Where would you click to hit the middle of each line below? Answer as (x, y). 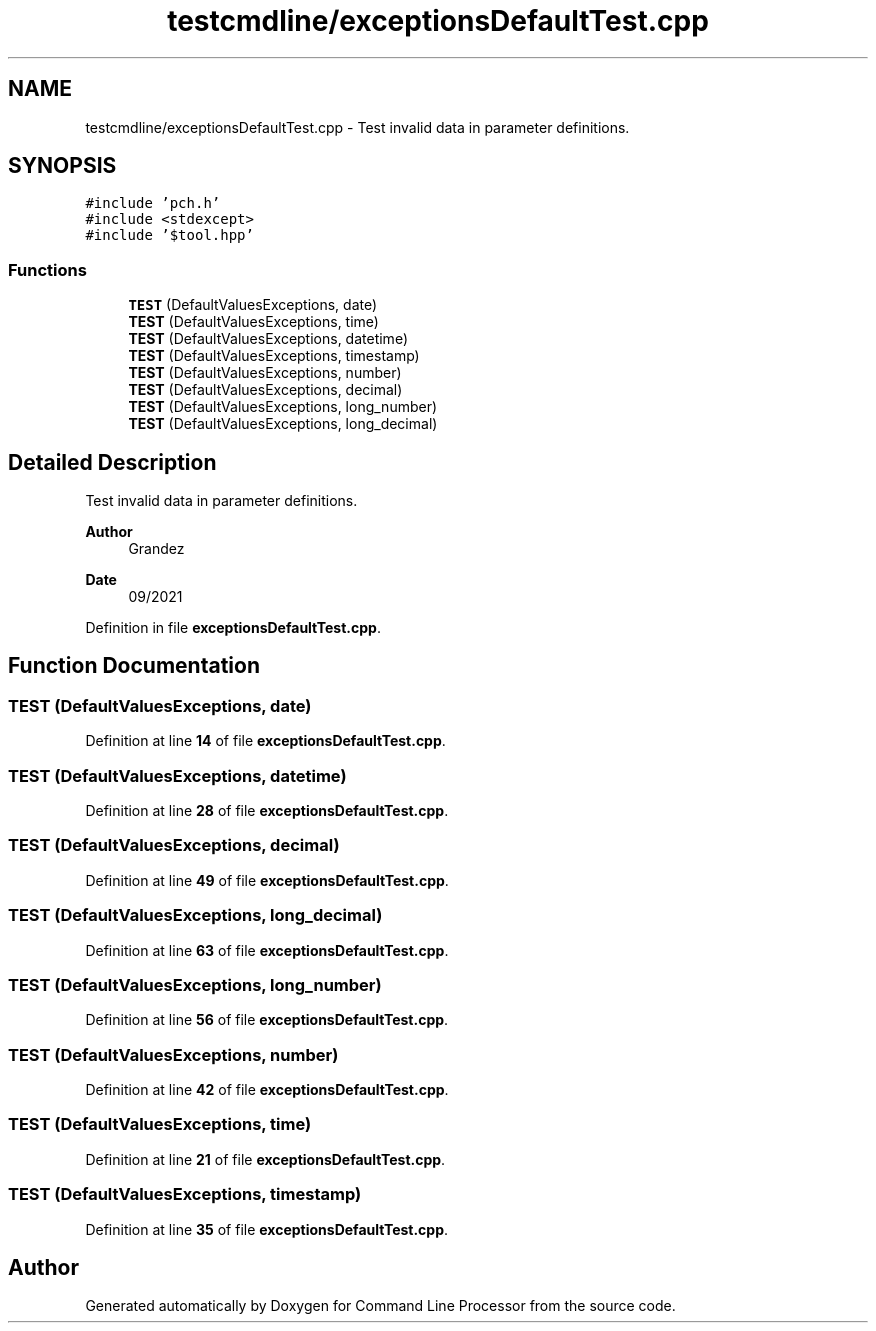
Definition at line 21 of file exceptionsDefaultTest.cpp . (265, 1159)
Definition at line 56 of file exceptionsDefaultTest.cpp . (267, 1020)
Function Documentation (134, 666)
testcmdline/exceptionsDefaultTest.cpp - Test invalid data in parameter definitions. (357, 127)
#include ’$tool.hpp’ (169, 235)
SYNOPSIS (62, 166)
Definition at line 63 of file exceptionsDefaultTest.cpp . (267, 950)
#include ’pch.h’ (153, 203)
